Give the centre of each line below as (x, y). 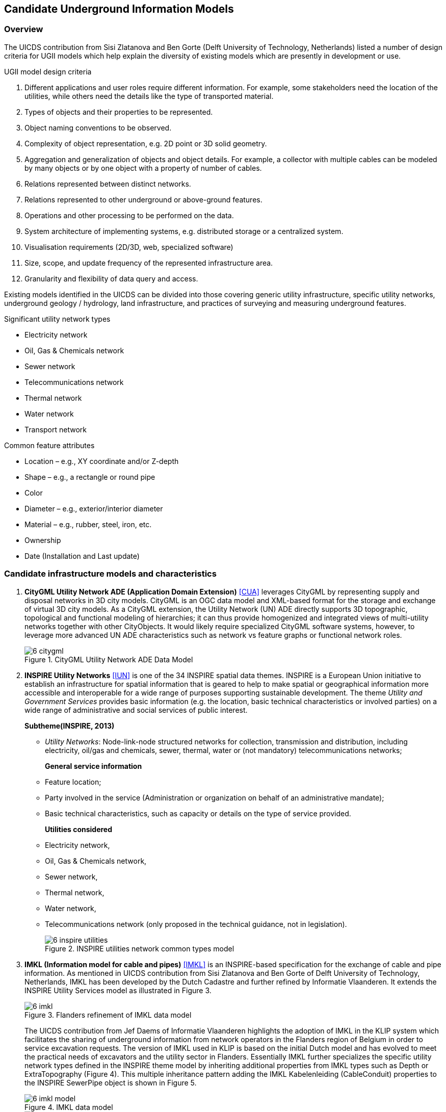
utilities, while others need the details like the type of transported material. (149, 96)
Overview (24, 29)
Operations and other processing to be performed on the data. (129, 215)
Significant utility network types (57, 319)
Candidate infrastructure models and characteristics (110, 574)
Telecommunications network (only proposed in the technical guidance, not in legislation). (196, 924)
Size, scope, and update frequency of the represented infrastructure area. (149, 263)
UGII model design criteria (48, 71)
